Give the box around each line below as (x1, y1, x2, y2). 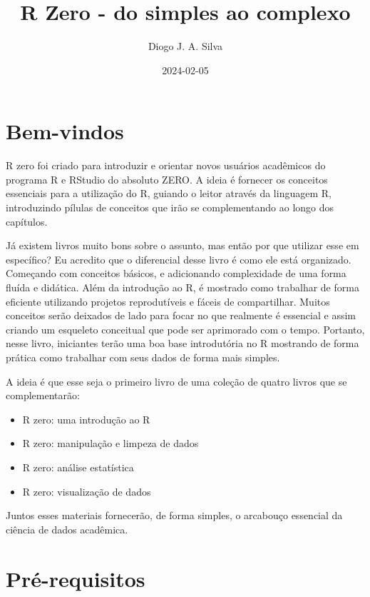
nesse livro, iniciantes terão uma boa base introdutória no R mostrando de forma (6, 336, 359, 351)
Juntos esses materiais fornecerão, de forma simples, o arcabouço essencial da (6, 508, 343, 523)
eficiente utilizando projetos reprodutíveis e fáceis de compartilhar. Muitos (6, 294, 330, 308)
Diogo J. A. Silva (148, 39, 223, 54)
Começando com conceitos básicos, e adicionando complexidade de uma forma (6, 266, 346, 281)
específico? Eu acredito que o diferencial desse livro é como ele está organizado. (6, 251, 351, 266)
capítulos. (6, 214, 48, 229)
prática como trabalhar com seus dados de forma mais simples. (6, 349, 280, 364)
